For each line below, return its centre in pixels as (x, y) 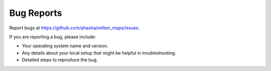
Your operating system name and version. (65, 46)
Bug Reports (36, 13)
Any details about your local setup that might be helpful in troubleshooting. (99, 53)
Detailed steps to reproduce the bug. (60, 60)
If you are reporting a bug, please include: (53, 37)
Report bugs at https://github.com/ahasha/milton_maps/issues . (75, 28)
